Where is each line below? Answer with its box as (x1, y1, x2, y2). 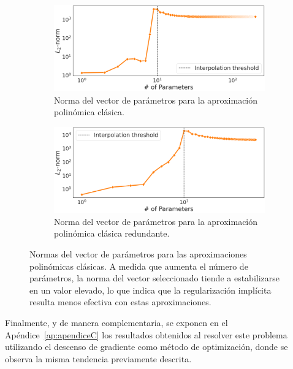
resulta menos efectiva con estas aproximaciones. (29, 295, 211, 308)
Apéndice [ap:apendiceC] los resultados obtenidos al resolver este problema (5, 328, 287, 341)
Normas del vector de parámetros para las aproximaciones (29, 248, 247, 261)
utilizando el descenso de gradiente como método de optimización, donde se (5, 340, 288, 353)
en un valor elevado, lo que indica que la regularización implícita (29, 283, 272, 296)
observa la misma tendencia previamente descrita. (5, 352, 192, 365)
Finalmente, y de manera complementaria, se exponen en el (5, 316, 228, 329)
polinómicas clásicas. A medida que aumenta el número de (29, 259, 248, 272)
